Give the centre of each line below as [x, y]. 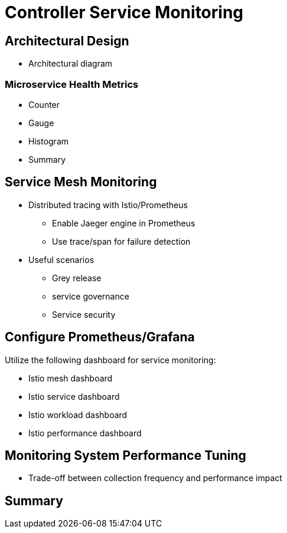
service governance [91, 296]
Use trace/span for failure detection [121, 241]
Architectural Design [67, 41]
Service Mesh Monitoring [81, 182]
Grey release [77, 278]
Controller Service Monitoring [124, 12]
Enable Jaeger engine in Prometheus [124, 223]
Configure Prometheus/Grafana [100, 337]
